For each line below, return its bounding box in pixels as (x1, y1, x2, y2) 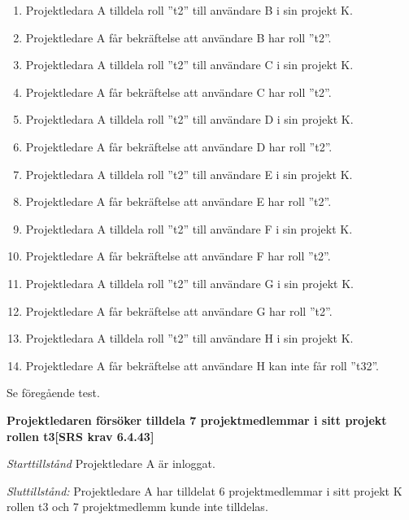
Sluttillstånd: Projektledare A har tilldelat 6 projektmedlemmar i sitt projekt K (7, 482, 402, 499)
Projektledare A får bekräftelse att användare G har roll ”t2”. (25, 302, 333, 319)
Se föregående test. (7, 384, 100, 401)
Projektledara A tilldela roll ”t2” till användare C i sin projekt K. (25, 56, 354, 73)
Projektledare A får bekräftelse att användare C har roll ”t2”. (25, 83, 332, 100)
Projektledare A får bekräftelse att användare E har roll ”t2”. (25, 193, 332, 210)
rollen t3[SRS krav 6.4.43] (7, 427, 154, 444)
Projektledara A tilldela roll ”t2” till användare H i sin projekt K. (25, 330, 354, 347)
